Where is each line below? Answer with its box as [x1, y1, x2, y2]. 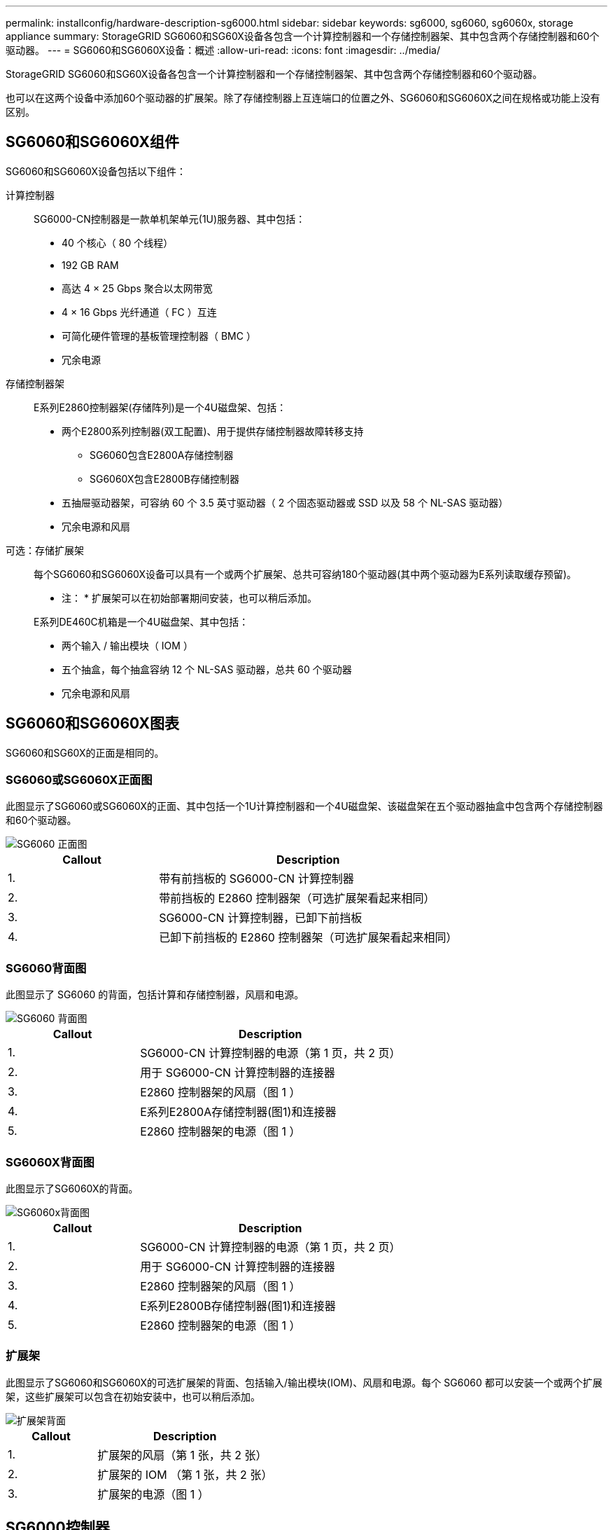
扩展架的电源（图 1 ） [97, 1487, 209, 1501]
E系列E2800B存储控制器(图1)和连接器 [140, 1298, 336, 1313]
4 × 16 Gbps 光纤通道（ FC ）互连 [62, 305, 217, 318]
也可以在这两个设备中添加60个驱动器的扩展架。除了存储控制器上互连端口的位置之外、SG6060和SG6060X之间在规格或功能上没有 [6, 92, 600, 104]
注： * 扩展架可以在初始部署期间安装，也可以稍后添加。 [62, 591, 317, 604]
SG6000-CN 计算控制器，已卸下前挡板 [159, 911, 362, 925]
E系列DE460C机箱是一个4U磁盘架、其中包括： [34, 615, 249, 628]
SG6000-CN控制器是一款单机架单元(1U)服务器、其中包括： [34, 212, 306, 225]
